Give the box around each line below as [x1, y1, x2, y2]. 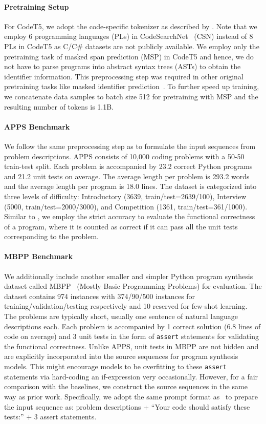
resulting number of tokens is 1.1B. [4, 101, 114, 112]
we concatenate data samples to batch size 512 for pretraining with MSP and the [4, 91, 258, 101]
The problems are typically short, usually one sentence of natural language [4, 311, 238, 322]
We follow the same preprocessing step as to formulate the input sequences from [4, 140, 256, 151]
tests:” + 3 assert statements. [4, 411, 97, 422]
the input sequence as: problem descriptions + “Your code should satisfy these [4, 401, 250, 412]
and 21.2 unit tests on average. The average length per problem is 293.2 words [4, 171, 250, 181]
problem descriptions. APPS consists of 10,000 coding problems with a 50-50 [4, 151, 245, 161]
